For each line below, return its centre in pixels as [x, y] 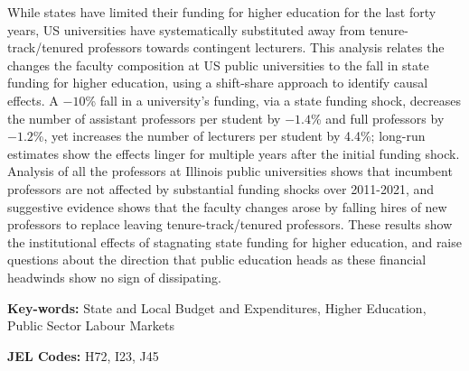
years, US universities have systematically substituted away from [187, 29]
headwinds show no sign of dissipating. [114, 277]
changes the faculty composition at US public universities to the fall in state [218, 65]
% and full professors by [377, 118]
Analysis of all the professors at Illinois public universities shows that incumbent [230, 171]
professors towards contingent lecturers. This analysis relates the [266, 47]
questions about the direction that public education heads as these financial [217, 260]
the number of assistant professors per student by [144, 118]
